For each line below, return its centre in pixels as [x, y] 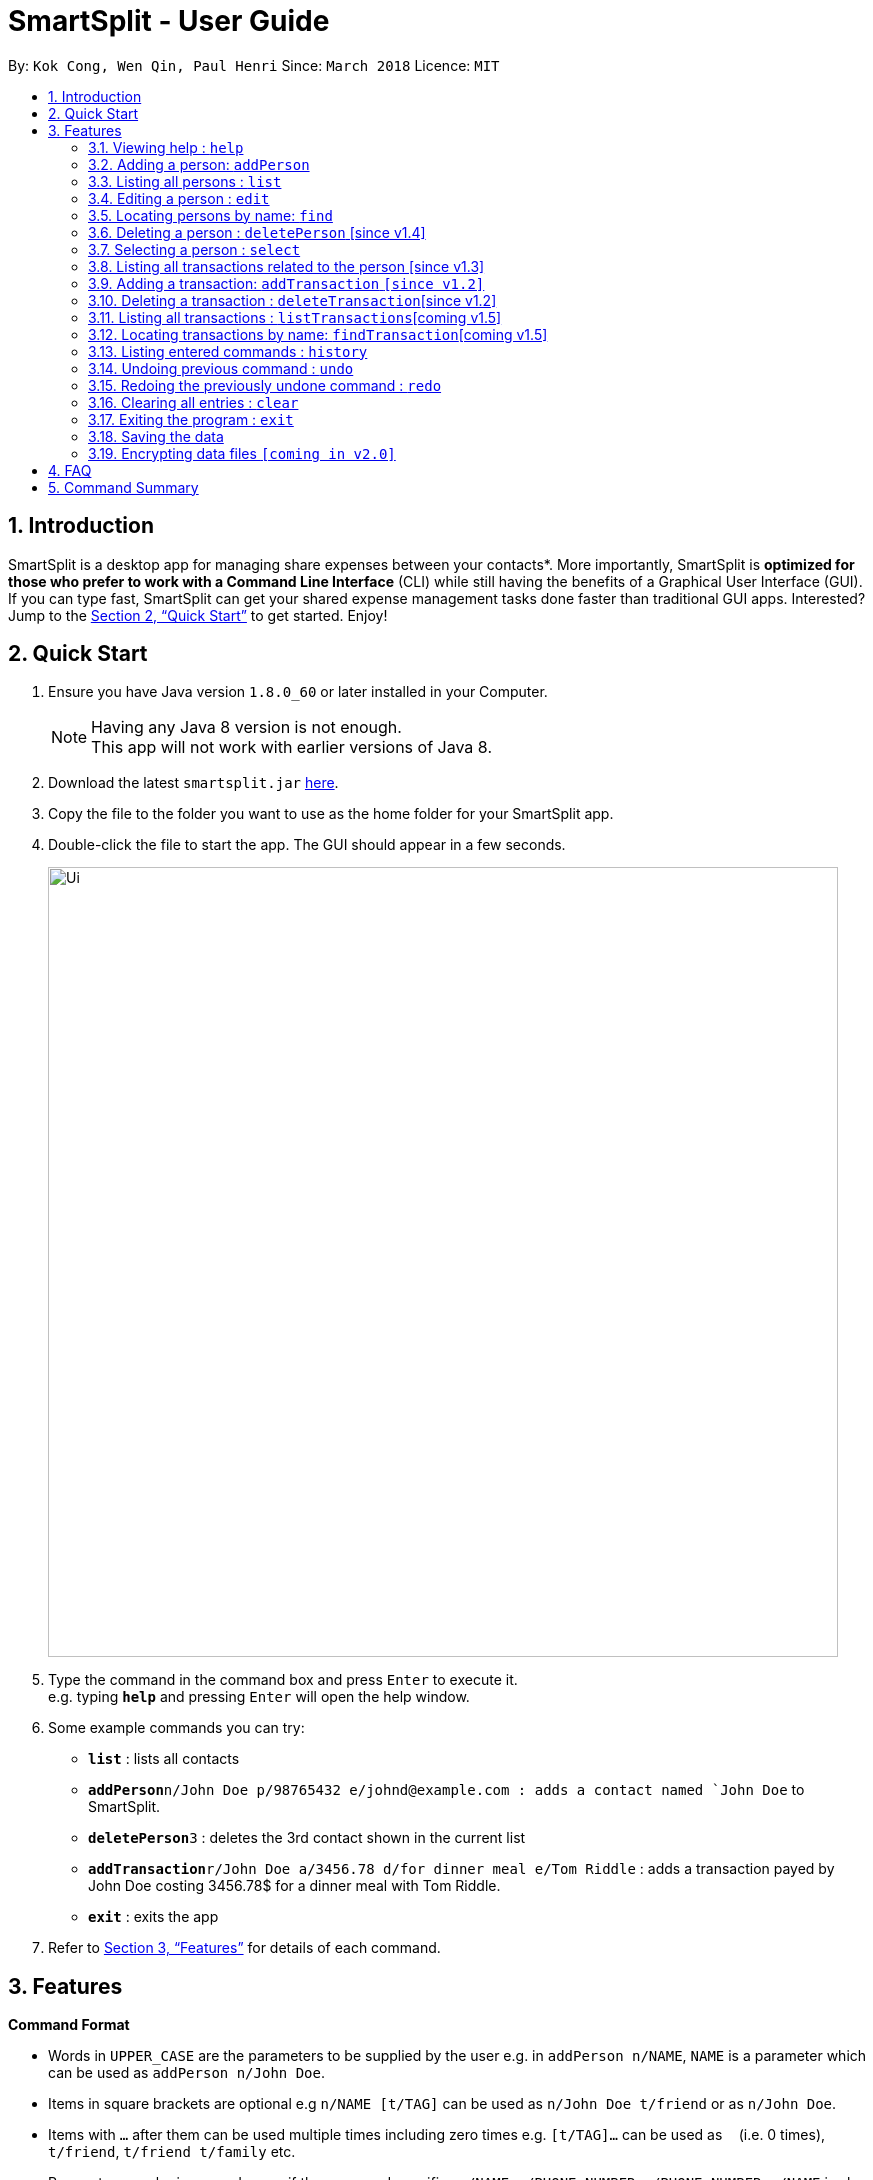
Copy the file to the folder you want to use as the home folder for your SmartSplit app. [331, 814]
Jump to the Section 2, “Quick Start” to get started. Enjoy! [198, 615]
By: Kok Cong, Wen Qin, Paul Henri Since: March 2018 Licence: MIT [254, 65]
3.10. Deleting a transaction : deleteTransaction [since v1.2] [292, 300]
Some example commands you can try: [176, 1728]
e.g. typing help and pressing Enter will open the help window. [259, 1697]
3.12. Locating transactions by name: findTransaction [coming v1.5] [318, 334]
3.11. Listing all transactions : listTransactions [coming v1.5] [295, 317]
